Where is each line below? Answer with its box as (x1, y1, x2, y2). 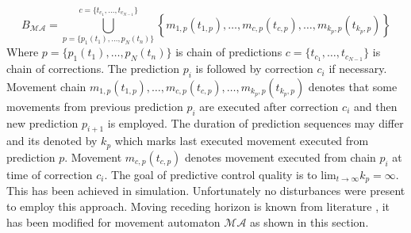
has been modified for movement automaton (6, 213, 221, 230)
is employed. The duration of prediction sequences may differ (107, 114, 404, 131)
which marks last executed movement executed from (114, 132, 369, 149)
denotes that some (308, 78, 398, 94)
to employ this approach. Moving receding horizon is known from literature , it (6, 197, 390, 214)
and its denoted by (6, 132, 98, 149)
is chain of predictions (175, 44, 282, 60)
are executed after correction (199, 97, 339, 114)
